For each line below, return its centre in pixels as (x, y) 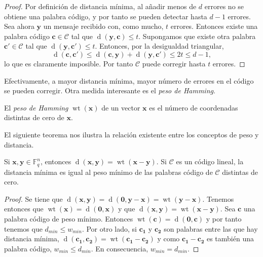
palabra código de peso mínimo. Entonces (69, 218)
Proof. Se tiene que (33, 198)
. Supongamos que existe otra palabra (197, 36)
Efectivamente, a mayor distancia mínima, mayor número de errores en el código (129, 80)
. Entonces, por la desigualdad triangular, (159, 46)
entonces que (24, 209)
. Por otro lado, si (109, 228)
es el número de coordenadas (194, 107)
